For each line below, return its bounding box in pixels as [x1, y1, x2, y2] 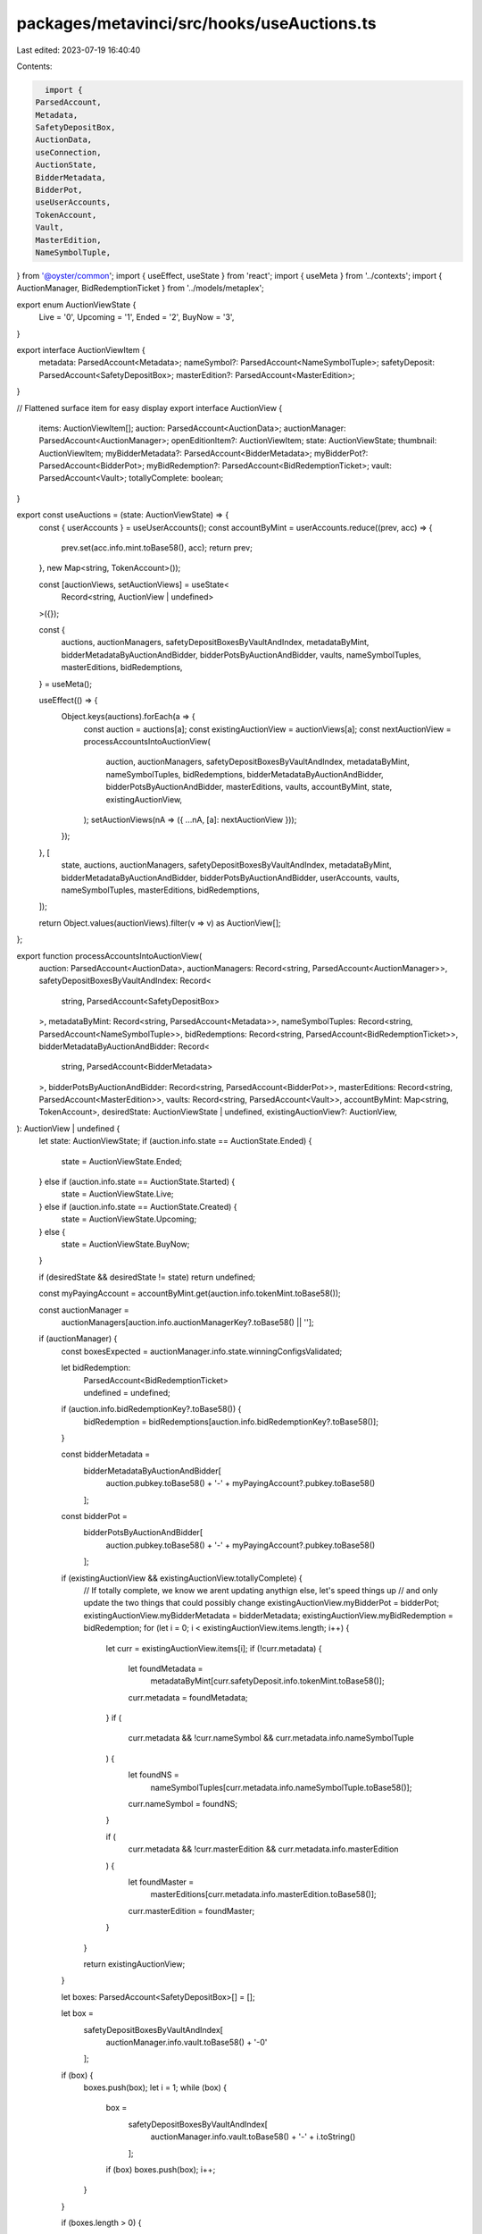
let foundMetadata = [128, 1663, 204, 1674]
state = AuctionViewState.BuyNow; [61, 1239, 190, 1249]
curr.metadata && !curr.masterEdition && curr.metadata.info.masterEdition [128, 1843, 399, 1854]
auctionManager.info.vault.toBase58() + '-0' [105, 2037, 268, 2047]
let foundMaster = [128, 1877, 195, 1887]
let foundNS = [128, 1769, 180, 1780]
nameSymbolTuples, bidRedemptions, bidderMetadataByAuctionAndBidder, [105, 768, 384, 779]
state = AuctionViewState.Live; [61, 1188, 174, 1199]
